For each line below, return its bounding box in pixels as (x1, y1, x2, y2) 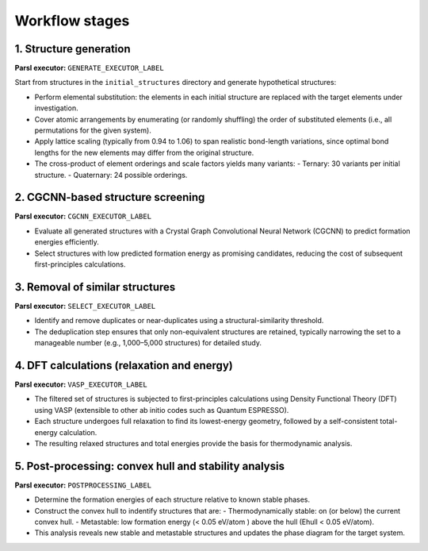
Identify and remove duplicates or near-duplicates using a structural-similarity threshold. (34, 316, 324, 326)
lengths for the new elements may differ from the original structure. (34, 148, 254, 157)
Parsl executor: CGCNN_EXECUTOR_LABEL (14, 211, 152, 222)
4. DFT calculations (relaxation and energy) (14, 358, 233, 372)
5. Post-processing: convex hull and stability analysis (14, 459, 285, 472)
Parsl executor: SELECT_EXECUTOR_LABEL (14, 301, 156, 310)
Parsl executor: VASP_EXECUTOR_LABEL (14, 380, 147, 389)
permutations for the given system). (34, 125, 152, 135)
